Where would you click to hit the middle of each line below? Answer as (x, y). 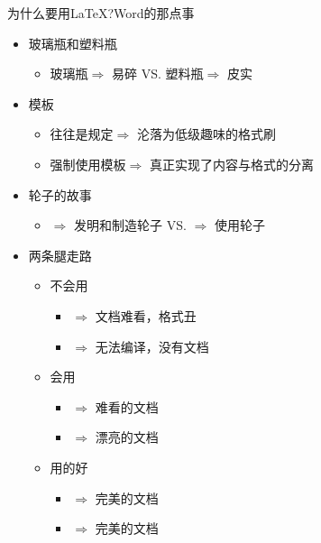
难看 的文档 (127, 406)
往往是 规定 (82, 134)
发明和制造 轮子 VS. (130, 225)
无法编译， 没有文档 (152, 346)
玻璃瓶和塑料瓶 (73, 43)
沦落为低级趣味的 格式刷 (206, 134)
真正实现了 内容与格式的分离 (231, 164)
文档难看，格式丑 (146, 315)
